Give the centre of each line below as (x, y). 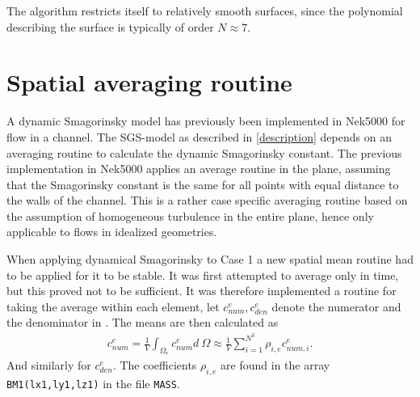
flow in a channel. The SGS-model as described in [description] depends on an (199, 136)
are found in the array (275, 365)
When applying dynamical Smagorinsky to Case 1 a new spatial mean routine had (210, 259)
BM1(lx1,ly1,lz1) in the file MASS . (93, 384)
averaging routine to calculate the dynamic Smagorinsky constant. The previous (204, 152)
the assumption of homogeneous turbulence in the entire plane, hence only (190, 215)
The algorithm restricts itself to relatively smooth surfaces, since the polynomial (205, 11)
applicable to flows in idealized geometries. (112, 232)
